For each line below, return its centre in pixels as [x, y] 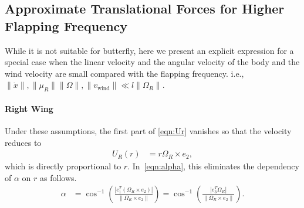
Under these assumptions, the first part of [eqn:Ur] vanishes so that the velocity [148, 130]
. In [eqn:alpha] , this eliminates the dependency [213, 166]
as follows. [58, 177]
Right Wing [29, 108]
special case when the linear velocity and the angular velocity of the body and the [152, 62]
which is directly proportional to [63, 166]
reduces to [23, 142]
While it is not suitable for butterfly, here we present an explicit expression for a [149, 50]
